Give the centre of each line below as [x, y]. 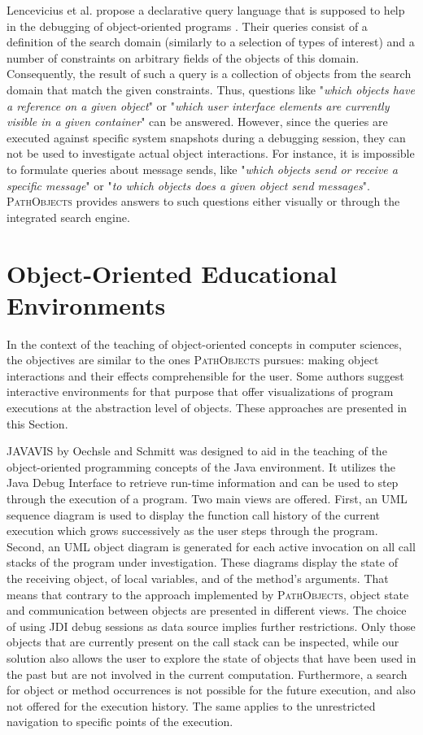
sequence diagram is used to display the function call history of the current [194, 514]
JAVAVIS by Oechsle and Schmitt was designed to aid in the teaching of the [197, 451]
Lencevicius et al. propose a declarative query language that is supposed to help [206, 10]
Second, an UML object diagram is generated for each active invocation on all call [211, 546]
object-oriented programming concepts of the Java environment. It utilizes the [201, 466]
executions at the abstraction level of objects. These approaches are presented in [207, 407]
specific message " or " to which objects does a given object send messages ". [188, 185]
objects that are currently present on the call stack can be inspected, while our [203, 642]
